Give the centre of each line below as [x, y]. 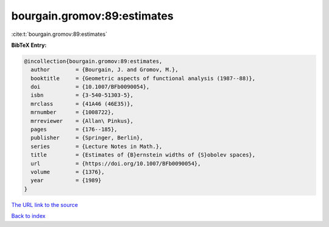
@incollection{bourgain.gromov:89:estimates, [93, 61]
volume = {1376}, [68, 172]
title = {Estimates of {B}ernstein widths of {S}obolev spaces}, [143, 155]
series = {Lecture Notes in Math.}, [97, 146]
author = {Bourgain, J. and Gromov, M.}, [105, 70]
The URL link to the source [45, 204]
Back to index [28, 216]
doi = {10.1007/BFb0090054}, [90, 87]
